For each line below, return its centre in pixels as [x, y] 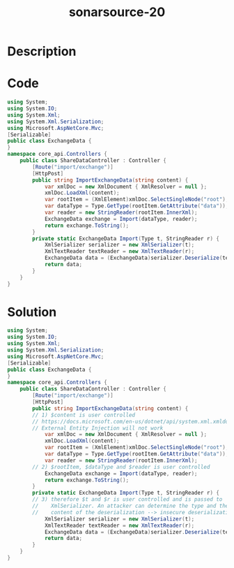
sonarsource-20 [117, 12]
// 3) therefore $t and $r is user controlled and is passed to [127, 500]
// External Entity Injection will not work [98, 428]
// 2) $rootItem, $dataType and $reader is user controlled [121, 467]
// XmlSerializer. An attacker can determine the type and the [131, 506]
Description [42, 51]
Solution [32, 312]
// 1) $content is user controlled [84, 415]
